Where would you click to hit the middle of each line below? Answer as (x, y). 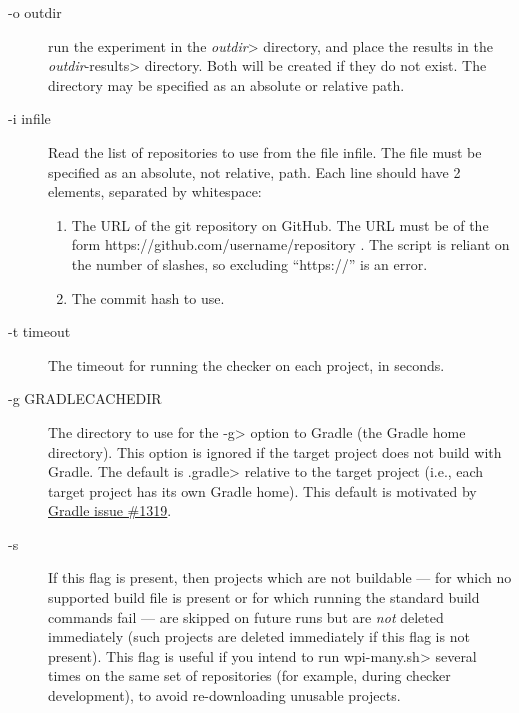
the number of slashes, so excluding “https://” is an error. (249, 263)
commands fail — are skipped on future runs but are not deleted (246, 616)
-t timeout (39, 331)
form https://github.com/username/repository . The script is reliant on (290, 244)
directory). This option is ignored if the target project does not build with (275, 451)
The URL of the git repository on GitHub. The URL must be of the (280, 224)
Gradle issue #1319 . (110, 510)
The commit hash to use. (148, 297)
